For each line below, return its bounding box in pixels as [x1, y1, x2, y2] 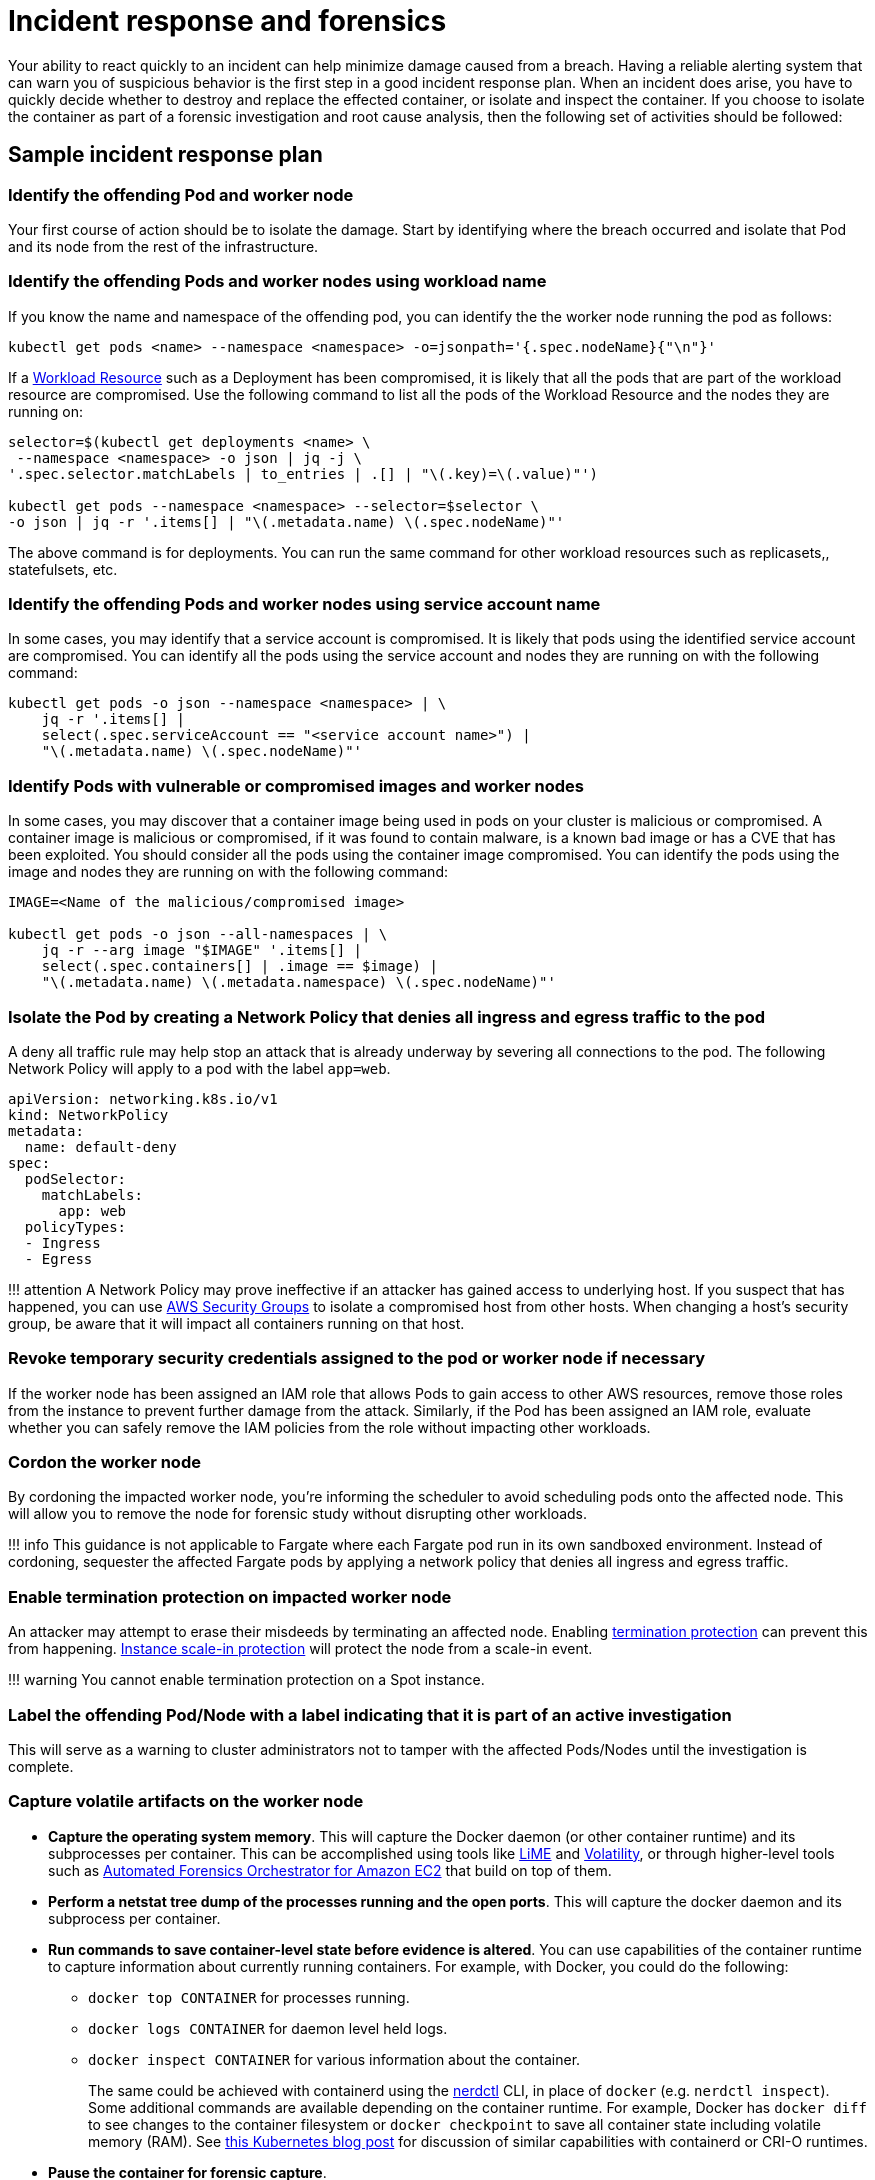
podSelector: [24, 1170, 127, 1187]
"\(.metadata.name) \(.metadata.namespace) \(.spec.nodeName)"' [41, 974, 556, 991]
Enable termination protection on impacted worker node [8, 1586, 452, 1607]
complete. [8, 1757, 74, 1775]
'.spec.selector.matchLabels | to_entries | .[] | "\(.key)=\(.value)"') [8, 465, 599, 482]
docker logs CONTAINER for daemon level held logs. [88, 2019, 448, 2037]
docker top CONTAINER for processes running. [88, 1988, 410, 2006]
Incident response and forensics [8, 4, 447, 38]
